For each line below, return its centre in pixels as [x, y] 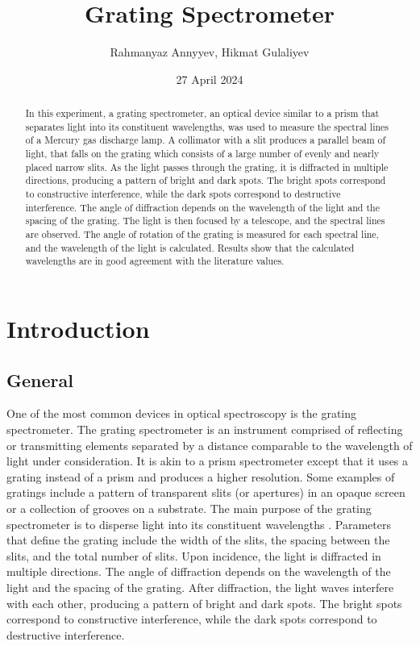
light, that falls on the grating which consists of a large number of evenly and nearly [202, 154]
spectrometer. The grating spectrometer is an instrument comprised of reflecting [205, 429]
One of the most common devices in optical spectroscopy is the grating [182, 413]
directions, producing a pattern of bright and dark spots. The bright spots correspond [206, 180]
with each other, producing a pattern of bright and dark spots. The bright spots [204, 603]
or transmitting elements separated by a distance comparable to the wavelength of [210, 445]
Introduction [78, 328]
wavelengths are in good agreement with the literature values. [155, 261]
